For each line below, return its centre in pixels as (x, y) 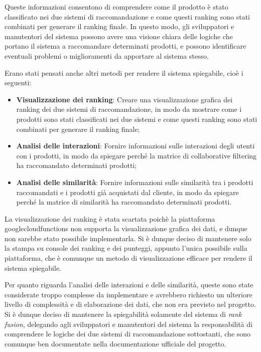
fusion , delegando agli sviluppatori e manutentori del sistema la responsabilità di (128, 324)
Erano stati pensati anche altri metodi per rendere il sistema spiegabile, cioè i (124, 72)
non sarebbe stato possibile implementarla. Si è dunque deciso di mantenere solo (128, 238)
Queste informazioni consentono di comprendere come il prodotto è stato (116, 7)
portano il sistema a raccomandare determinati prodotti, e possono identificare (125, 46)
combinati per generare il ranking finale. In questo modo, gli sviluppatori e (119, 26)
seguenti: (18, 82)
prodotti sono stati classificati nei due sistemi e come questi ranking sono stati (137, 119)
